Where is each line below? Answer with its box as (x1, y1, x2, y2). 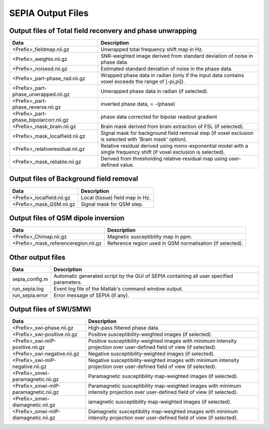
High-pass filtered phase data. (88, 325, 160, 332)
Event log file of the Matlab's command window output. (53, 285, 183, 292)
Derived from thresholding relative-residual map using (100, 155, 228, 162)
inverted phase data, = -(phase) (100, 100, 175, 107)
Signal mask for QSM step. (80, 200, 143, 207)
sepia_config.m (12, 275, 48, 282)
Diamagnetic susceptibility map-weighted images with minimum (88, 408, 239, 415)
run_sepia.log (12, 285, 44, 292)
